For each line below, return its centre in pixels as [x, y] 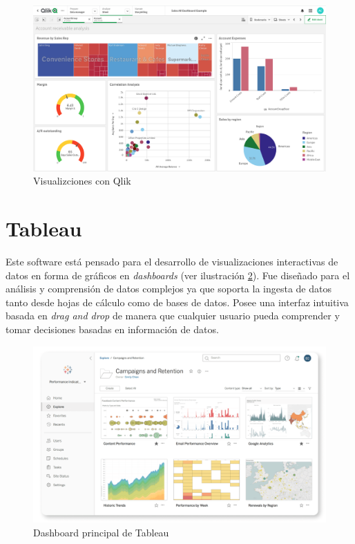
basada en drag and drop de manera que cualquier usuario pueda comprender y [173, 316]
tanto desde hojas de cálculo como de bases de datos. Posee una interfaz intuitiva [177, 302]
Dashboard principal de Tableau [101, 532]
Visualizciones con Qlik [82, 181]
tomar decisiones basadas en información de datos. [112, 329]
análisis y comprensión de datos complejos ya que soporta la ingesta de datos [169, 289]
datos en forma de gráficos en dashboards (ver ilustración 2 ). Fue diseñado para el [178, 275]
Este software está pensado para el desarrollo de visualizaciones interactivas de [172, 262]
